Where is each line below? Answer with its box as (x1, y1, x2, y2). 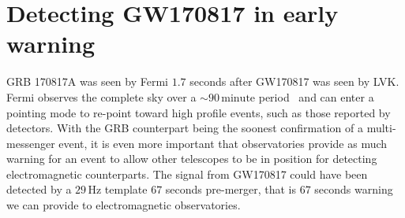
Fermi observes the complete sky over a (6, 88, 197, 105)
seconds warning (314, 181, 393, 198)
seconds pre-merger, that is (165, 181, 297, 198)
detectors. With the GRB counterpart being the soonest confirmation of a (6, 120, 363, 136)
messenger (6, 135, 55, 151)
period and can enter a (258, 88, 374, 105)
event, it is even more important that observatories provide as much (58, 135, 388, 151)
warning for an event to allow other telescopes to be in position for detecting (6, 150, 377, 167)
